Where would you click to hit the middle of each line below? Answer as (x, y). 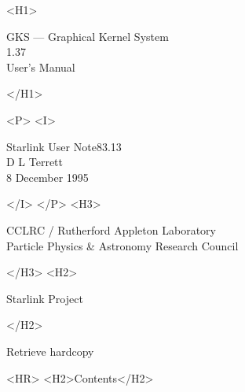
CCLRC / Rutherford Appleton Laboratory (111, 229)
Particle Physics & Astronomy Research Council (122, 245)
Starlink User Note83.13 (64, 146)
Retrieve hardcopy (50, 351)
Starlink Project (45, 298)
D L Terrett (35, 162)
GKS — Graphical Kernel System (88, 36)
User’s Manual (41, 67)
